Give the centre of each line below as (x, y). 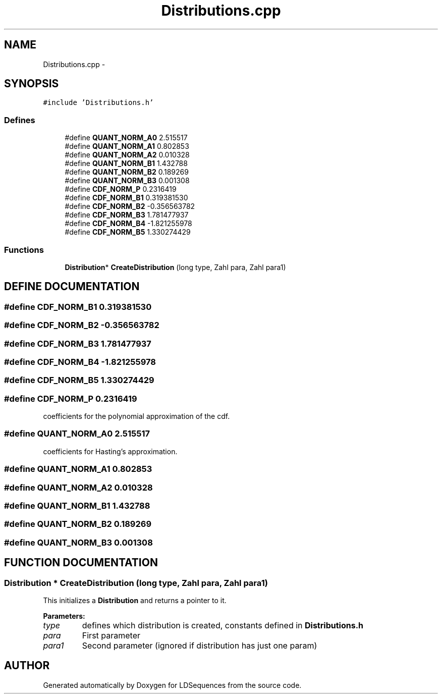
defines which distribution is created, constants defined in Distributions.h (223, 625)
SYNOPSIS (32, 84)
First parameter (111, 635)
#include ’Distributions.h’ (98, 103)
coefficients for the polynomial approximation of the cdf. (136, 416)
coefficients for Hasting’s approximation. (110, 451)
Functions (24, 250)
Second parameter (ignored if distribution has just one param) (200, 645)
